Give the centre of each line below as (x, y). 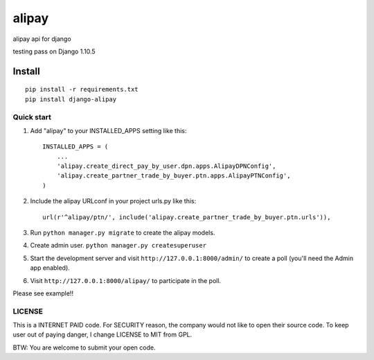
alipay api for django (42, 39)
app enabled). (50, 268)
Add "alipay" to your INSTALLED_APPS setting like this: (108, 130)
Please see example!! (43, 293)
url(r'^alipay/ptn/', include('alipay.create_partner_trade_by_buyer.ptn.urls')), (187, 217)
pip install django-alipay (71, 99)
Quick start (32, 117)
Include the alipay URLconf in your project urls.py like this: (113, 201)
